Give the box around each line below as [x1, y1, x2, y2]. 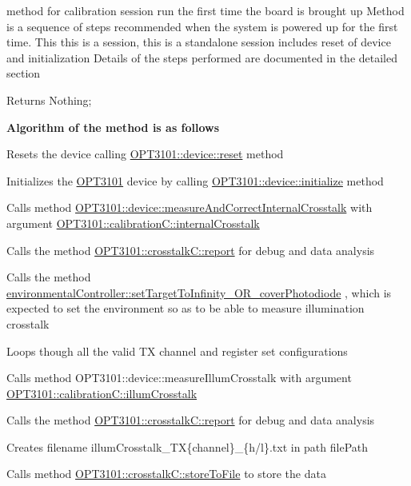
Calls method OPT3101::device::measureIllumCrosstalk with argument [6, 369, 352, 386]
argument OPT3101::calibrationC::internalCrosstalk [6, 214, 260, 231]
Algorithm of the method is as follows [6, 118, 220, 135]
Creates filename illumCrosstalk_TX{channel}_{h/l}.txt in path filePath [6, 438, 369, 455]
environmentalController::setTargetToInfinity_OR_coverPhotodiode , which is [6, 284, 392, 301]
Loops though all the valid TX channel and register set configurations [6, 342, 348, 359]
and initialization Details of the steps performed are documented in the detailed [6, 49, 398, 66]
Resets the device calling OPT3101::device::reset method [6, 145, 284, 162]
